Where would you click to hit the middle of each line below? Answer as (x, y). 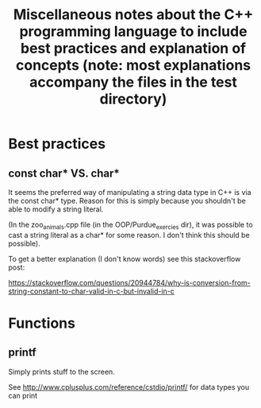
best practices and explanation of (133, 49)
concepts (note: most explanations (133, 66)
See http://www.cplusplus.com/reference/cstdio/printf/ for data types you (129, 387)
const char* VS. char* (64, 173)
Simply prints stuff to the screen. (61, 371)
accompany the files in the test (133, 82)
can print (23, 395)
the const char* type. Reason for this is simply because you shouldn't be (127, 201)
